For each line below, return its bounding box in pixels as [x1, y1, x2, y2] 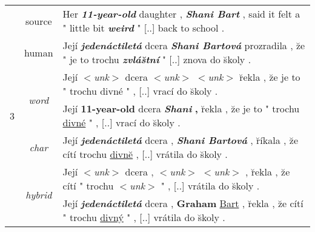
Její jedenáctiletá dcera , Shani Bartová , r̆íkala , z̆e [62, 133, 298, 147]
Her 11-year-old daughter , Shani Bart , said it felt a [62, 7, 300, 21]
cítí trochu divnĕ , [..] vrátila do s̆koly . [62, 147, 228, 161]
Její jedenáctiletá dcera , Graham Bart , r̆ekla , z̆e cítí [62, 196, 303, 210]
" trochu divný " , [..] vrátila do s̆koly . [62, 210, 225, 224]
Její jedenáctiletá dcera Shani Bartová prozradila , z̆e [62, 38, 305, 52]
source [25, 13, 52, 28]
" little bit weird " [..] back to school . [62, 21, 225, 35]
